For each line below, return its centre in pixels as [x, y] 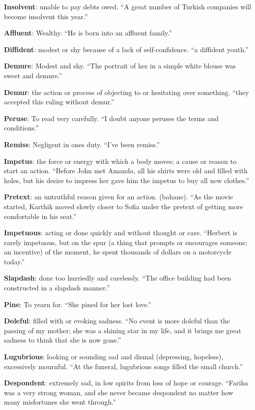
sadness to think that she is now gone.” [63, 340]
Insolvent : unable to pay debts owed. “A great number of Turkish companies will [128, 6]
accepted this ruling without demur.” [59, 102]
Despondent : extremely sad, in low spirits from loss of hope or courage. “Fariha [126, 383]
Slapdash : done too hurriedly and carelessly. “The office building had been [118, 278]
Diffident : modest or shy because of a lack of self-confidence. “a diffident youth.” [126, 49]
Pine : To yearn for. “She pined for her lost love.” [78, 304]
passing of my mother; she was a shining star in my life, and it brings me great [123, 330]
